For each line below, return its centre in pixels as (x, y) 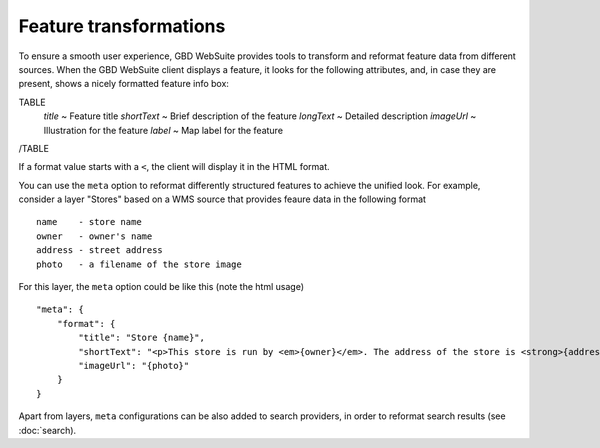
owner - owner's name (94, 236)
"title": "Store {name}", (141, 338)
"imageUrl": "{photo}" (134, 365)
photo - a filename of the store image (139, 264)
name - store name (89, 222)
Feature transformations (122, 26)
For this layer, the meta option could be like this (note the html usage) (161, 287)
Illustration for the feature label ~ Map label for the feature (163, 130)
